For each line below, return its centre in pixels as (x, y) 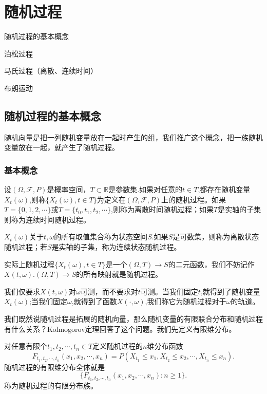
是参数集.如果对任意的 (146, 189)
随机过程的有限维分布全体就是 (54, 367)
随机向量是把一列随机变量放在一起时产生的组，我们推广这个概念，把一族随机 (133, 137)
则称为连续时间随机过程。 (47, 219)
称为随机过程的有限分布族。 (51, 386)
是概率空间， (69, 189)
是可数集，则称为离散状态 (216, 237)
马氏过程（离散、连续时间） (51, 71)
